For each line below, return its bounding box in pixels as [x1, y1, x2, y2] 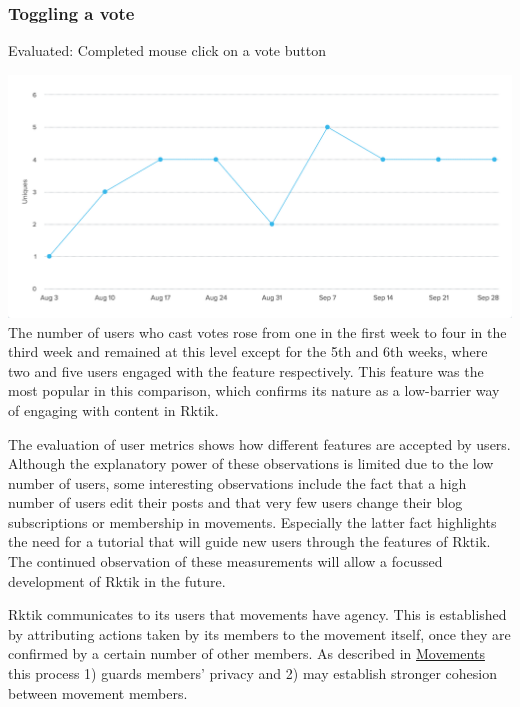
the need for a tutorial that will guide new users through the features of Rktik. [8, 531, 491, 552]
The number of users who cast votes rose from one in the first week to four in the [8, 321, 507, 342]
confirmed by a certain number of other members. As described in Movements [8, 643, 485, 664]
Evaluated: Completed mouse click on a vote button [8, 40, 326, 61]
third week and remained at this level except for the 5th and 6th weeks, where [8, 341, 488, 362]
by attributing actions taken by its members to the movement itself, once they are [8, 623, 511, 644]
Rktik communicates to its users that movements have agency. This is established [8, 604, 507, 625]
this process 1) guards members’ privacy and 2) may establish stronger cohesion [8, 663, 497, 684]
